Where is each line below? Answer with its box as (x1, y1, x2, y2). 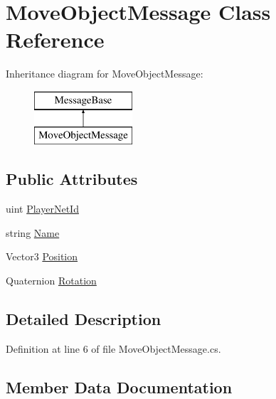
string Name (6, 225, 60, 240)
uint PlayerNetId (6, 201, 79, 216)
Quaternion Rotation (6, 273, 97, 288)
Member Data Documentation (6, 376, 233, 398)
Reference (6, 25, 105, 54)
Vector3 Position (6, 249, 78, 264)
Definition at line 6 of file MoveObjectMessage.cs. (6, 341, 221, 356)
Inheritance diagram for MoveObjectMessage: (6, 66, 203, 81)
